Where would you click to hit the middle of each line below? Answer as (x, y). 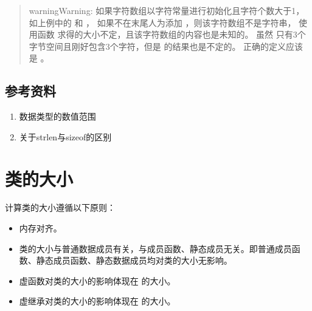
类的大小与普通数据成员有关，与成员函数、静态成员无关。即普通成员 (155, 248)
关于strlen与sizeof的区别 (65, 136)
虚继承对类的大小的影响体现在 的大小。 (97, 301)
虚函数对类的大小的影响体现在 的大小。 (97, 280)
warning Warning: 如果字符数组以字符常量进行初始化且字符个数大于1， (167, 10)
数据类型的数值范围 (57, 116)
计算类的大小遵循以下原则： (60, 207)
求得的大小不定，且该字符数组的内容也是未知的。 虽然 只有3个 (182, 34)
